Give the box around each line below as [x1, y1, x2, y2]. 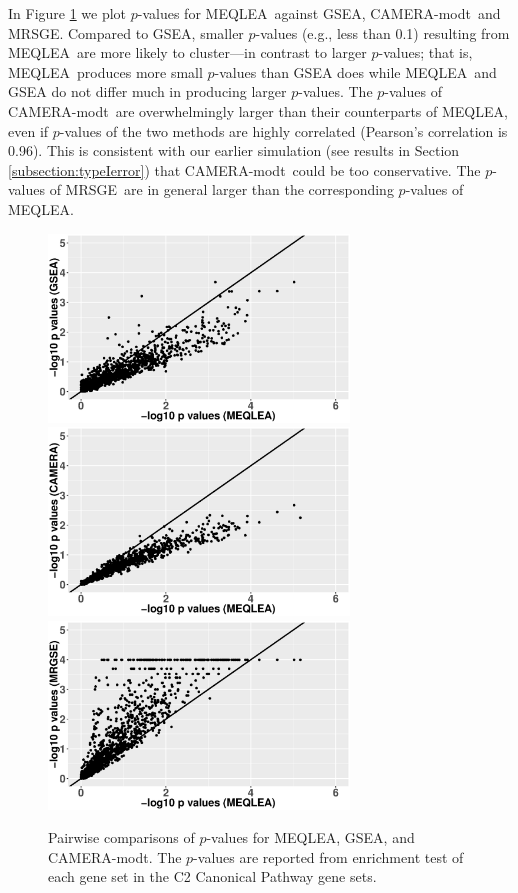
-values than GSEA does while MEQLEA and [214, 61, 497, 82]
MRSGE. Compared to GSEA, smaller [8, 22, 244, 43]
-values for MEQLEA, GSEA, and [206, 827, 415, 848]
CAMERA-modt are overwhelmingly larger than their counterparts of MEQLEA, [8, 100, 508, 121]
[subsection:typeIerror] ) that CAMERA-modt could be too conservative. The [8, 159, 481, 180]
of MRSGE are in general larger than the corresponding [49, 179, 394, 200]
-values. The [298, 81, 373, 102]
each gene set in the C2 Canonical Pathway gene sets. [48, 866, 377, 887]
